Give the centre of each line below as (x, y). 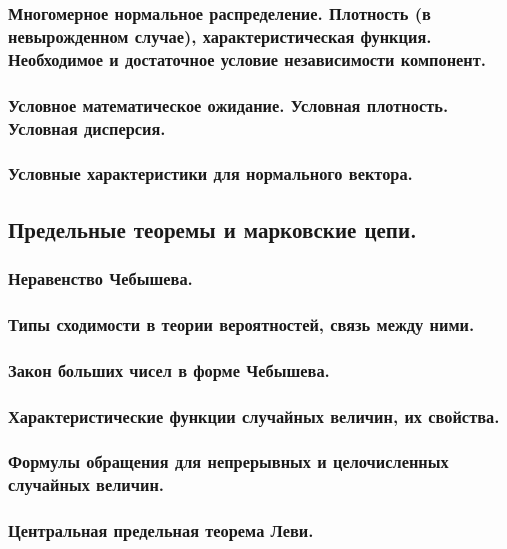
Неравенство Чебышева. (100, 278)
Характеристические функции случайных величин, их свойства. (254, 415)
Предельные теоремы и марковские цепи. (212, 228)
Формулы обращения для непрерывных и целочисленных (228, 461)
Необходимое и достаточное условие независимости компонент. (247, 58)
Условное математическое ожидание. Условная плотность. (228, 104)
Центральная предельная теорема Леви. (161, 530)
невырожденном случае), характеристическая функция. (220, 35)
